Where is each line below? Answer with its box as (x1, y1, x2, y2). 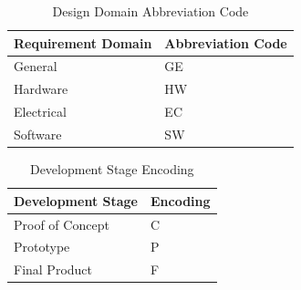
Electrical (14, 102, 67, 121)
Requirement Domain (14, 33, 152, 52)
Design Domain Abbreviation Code (52, 2, 249, 20)
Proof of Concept (14, 214, 109, 233)
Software (14, 124, 62, 143)
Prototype (14, 237, 70, 256)
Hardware (14, 79, 68, 98)
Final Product (14, 260, 93, 279)
